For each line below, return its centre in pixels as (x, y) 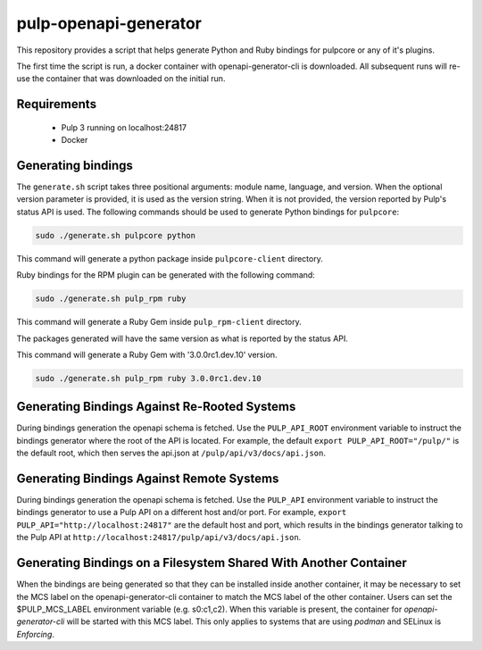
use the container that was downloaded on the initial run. (121, 79)
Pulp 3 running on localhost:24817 (124, 127)
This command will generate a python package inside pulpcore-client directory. (170, 258)
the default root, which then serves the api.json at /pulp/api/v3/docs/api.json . (171, 453)
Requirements (57, 104)
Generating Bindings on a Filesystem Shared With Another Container (212, 563)
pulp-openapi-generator (109, 23)
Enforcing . (36, 634)
